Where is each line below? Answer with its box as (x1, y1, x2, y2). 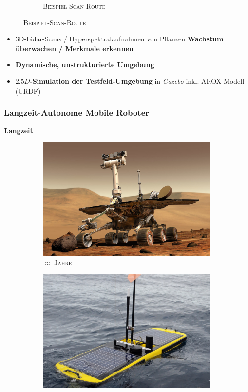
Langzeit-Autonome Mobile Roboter (4, 106, 150, 118)
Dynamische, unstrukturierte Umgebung (15, 59, 154, 70)
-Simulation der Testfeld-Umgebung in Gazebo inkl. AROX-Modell (30, 76, 245, 86)
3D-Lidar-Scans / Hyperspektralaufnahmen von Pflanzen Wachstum (15, 34, 224, 44)
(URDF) (15, 85, 41, 96)
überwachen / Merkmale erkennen (15, 43, 134, 53)
